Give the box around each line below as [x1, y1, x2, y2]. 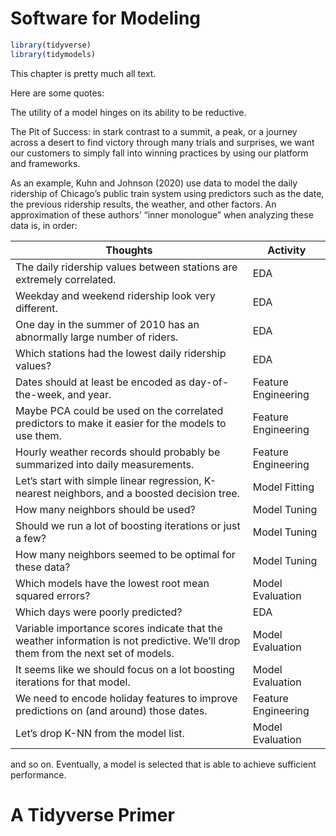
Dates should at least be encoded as [15, 375, 187, 389]
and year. [67, 387, 112, 401]
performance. [10, 768, 67, 781]
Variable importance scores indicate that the [15, 621, 223, 635]
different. [15, 301, 58, 315]
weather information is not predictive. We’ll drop [15, 633, 241, 647]
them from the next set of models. [15, 646, 175, 660]
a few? [15, 531, 47, 545]
